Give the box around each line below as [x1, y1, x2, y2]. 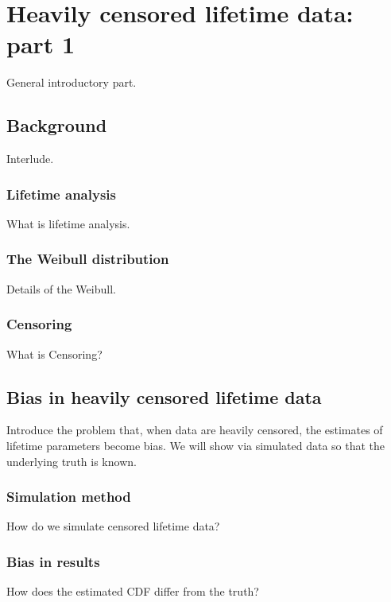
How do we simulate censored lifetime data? [6, 518, 220, 534]
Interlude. [6, 150, 54, 167]
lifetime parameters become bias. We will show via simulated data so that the [6, 437, 385, 453]
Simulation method [6, 487, 131, 507]
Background [6, 113, 107, 138]
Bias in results [6, 551, 100, 571]
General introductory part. [6, 74, 137, 91]
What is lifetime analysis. [6, 215, 130, 231]
